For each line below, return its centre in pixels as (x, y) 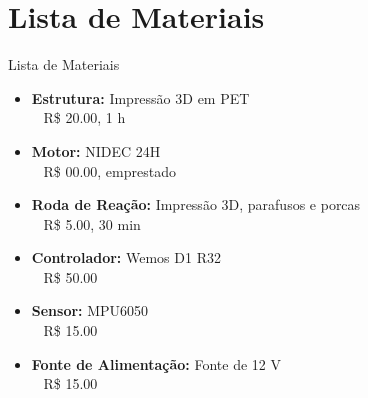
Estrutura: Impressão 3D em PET (140, 97)
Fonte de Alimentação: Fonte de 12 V (156, 363)
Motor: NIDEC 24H (96, 150)
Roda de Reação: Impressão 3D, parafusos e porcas (196, 204)
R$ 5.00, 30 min (92, 223)
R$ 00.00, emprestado (109, 170)
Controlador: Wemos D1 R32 (126, 257)
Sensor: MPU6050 (90, 310)
